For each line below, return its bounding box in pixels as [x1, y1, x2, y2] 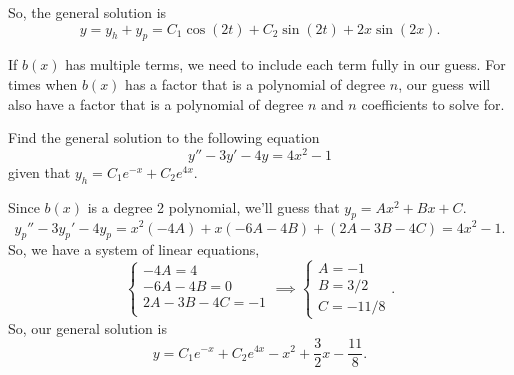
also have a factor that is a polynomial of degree [8, 93, 304, 114]
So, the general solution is [8, 2, 167, 22]
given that [8, 161, 71, 182]
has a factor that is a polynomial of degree [125, 73, 386, 94]
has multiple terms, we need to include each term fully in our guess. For [65, 54, 506, 75]
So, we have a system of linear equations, [8, 239, 260, 260]
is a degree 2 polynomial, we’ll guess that [87, 196, 340, 217]
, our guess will [398, 73, 491, 94]
